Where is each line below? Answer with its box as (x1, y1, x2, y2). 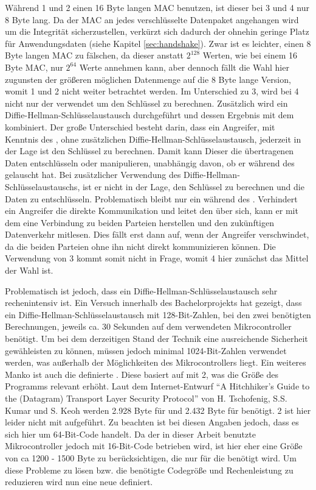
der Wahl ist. (5, 264, 53, 277)
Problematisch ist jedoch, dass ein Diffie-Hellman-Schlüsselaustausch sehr (5, 284, 278, 297)
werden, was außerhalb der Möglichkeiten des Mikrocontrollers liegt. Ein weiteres (5, 356, 306, 369)
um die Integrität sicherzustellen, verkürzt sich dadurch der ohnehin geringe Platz (5, 25, 309, 38)
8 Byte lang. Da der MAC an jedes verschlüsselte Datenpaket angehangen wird (5, 13, 299, 26)
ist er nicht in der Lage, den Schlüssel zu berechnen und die (82, 180, 304, 193)
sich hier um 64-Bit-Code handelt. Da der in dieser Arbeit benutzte (5, 427, 256, 440)
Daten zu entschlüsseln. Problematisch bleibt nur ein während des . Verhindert (5, 192, 298, 205)
